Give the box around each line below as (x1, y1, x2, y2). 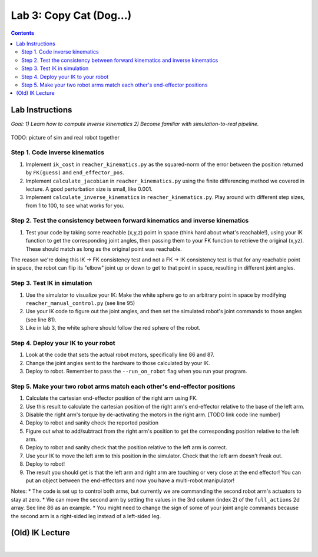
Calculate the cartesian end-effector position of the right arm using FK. (25, 394, 198, 402)
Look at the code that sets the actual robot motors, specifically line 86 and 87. (25, 351, 214, 359)
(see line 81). (25, 316, 57, 323)
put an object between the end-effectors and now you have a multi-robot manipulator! (25, 477, 235, 484)
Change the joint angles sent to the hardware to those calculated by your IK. (25, 359, 210, 366)
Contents (11, 29, 35, 37)
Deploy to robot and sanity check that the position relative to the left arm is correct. (25, 444, 228, 451)
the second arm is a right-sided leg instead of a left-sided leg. (11, 512, 161, 519)
